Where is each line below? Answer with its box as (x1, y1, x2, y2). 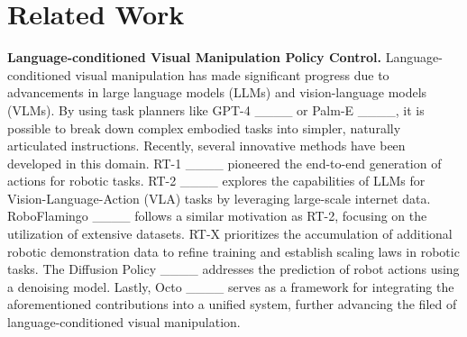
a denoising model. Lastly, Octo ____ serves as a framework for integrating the (7, 277, 454, 296)
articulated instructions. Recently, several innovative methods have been (7, 136, 406, 155)
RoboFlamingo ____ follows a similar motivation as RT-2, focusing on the (7, 206, 427, 225)
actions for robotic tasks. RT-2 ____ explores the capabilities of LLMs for (7, 171, 426, 190)
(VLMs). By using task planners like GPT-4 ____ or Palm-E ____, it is (7, 100, 425, 119)
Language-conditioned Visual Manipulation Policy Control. (7, 48, 382, 67)
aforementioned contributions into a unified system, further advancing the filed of (7, 295, 457, 314)
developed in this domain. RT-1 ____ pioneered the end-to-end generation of (7, 153, 442, 172)
